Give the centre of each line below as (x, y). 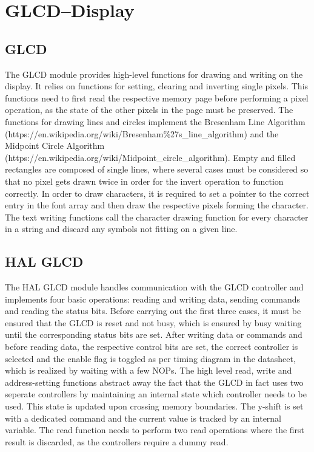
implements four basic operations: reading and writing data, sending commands (153, 299)
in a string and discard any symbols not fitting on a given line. (121, 229)
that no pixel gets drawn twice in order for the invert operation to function (144, 181)
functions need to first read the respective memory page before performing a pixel (157, 98)
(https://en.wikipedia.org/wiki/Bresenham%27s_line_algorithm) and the (142, 133)
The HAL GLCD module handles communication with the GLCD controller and (154, 287)
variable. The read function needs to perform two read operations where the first (155, 430)
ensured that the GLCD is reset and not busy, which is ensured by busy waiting (153, 322)
